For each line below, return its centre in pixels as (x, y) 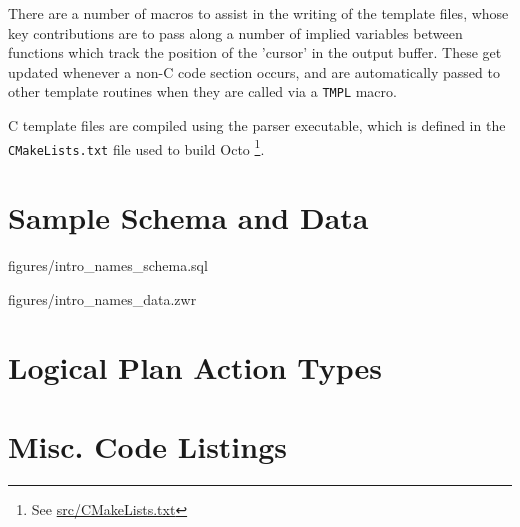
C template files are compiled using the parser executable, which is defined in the (257, 125)
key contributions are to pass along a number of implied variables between (235, 32)
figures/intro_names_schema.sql (108, 265)
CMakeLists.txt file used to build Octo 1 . (136, 147)
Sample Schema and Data (188, 217)
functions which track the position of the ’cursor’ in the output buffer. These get (255, 52)
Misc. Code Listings (147, 445)
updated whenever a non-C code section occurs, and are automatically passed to (254, 71)
